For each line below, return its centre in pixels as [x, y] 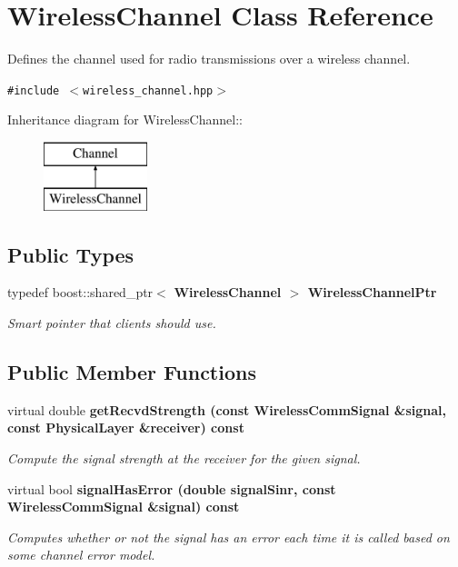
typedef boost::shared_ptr [80, 292]
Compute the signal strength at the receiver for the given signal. [184, 458]
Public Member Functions [132, 371]
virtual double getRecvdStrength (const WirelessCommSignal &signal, [227, 409]
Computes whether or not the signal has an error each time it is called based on [229, 537]
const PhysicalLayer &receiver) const [126, 428]
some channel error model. [81, 555]
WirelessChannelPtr [372, 292]
